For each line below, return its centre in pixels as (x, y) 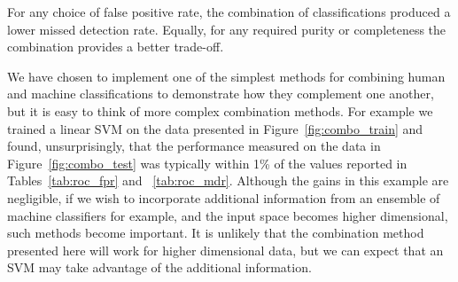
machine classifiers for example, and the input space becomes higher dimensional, (228, 215)
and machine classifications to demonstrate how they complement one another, (221, 94)
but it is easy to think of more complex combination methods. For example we (220, 110)
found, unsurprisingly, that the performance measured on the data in (194, 146)
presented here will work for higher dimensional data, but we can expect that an (225, 250)
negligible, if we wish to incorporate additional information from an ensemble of (224, 197)
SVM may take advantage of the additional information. (159, 267)
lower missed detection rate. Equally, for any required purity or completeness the (227, 29)
